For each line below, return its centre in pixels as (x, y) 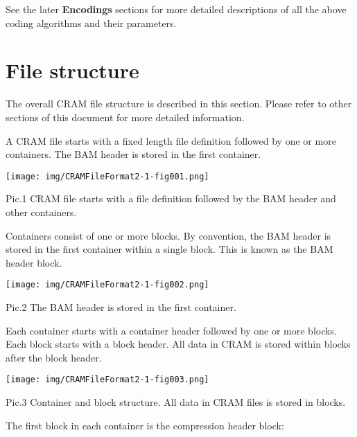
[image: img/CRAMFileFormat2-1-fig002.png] (107, 285)
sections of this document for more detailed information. (125, 117)
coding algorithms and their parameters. (91, 23)
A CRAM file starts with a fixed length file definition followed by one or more (171, 140)
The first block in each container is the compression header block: (145, 425)
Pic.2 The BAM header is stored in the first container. (121, 306)
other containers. (41, 212)
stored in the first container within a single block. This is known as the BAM (169, 249)
